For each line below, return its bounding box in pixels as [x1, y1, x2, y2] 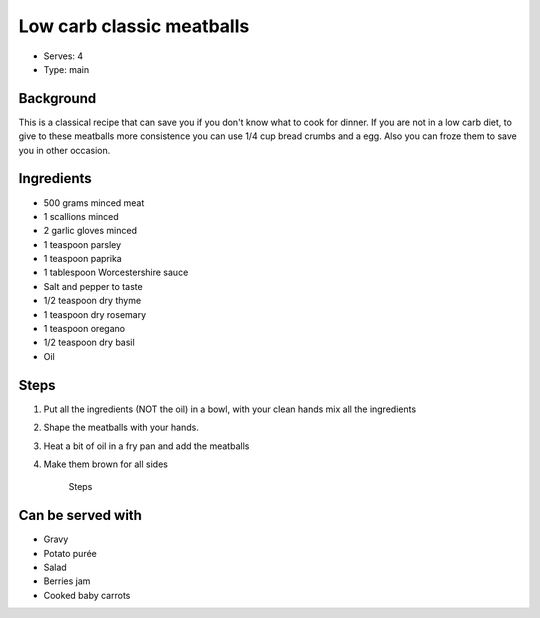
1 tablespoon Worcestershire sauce [43, 266, 189, 279]
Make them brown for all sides [43, 458, 169, 470]
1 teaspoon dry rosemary [43, 308, 147, 320]
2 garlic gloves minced [43, 225, 137, 237]
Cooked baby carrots [43, 589, 131, 601]
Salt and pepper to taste [43, 280, 144, 292]
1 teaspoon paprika [43, 253, 122, 265]
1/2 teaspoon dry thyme [43, 295, 142, 307]
